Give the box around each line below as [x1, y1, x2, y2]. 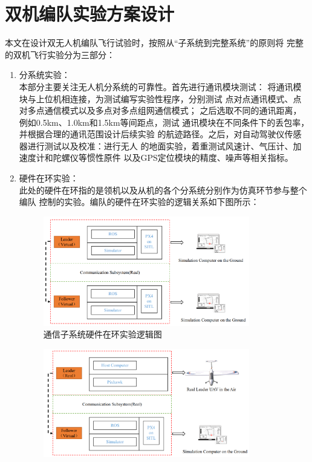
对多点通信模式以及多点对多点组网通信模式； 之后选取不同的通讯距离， [19, 104, 302, 117]
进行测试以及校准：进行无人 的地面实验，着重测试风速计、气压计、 [27, 139, 293, 152]
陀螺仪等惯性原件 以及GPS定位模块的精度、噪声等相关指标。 [53, 151, 293, 164]
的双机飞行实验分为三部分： [5, 48, 115, 60]
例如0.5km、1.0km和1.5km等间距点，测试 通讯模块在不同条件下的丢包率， [19, 115, 310, 128]
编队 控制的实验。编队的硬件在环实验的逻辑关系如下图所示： [19, 195, 259, 208]
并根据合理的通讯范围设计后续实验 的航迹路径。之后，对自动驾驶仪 [19, 128, 285, 140]
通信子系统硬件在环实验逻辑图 [43, 328, 162, 340]
